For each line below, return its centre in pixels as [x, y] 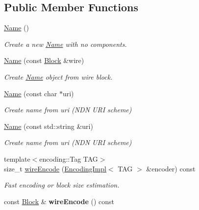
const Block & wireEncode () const [59, 201]
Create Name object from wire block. [58, 76]
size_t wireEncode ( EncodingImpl [55, 168]
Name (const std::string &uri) [49, 126]
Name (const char [31, 93]
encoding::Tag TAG [69, 158]
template [17, 158]
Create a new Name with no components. [65, 44]
